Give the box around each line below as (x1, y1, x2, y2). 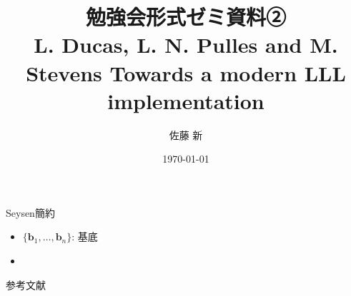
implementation (107, 86, 265, 115)
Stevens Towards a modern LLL (26, 58, 346, 87)
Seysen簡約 (6, 205, 55, 220)
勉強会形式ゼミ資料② (85, 2, 286, 31)
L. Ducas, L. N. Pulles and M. (34, 30, 338, 59)
